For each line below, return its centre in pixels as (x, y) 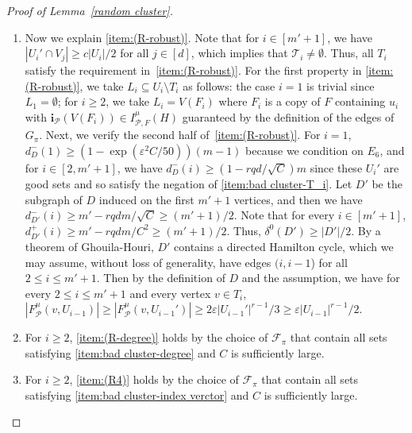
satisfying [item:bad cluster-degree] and (120, 352)
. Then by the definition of (161, 278)
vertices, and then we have (298, 199)
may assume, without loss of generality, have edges (148, 262)
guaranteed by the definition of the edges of (288, 116)
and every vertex (170, 293)
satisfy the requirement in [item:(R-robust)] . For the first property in (193, 70)
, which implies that (239, 53)
